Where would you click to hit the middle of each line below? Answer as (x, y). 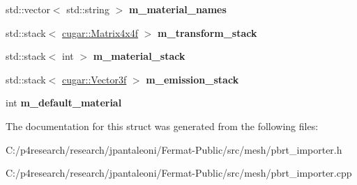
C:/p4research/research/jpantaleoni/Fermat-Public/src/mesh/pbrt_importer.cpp (179, 173)
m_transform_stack (207, 32)
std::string (88, 9)
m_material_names (177, 9)
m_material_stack (139, 56)
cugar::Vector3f (94, 79)
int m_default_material (64, 103)
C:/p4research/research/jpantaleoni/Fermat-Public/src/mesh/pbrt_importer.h (174, 149)
